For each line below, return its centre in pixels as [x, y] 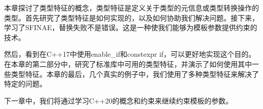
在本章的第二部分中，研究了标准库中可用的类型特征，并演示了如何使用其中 [128, 64]
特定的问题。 [25, 84]
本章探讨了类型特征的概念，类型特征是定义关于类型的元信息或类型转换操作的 [131, 8]
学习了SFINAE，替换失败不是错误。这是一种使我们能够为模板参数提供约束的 [131, 27]
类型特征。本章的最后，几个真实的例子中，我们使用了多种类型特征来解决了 [135, 74]
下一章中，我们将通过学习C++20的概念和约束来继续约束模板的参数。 [118, 100]
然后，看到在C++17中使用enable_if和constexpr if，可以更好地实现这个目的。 [130, 54]
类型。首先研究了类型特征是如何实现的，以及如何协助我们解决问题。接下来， [131, 17]
